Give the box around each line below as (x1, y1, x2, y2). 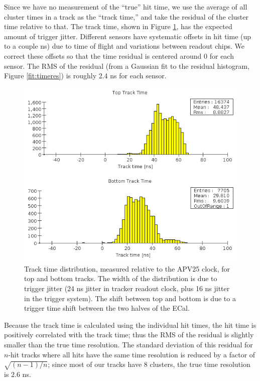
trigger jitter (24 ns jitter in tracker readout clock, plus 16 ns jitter (24, 283, 230, 294)
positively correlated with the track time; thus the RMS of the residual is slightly (4, 329, 254, 340)
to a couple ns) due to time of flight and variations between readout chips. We (4, 41, 245, 51)
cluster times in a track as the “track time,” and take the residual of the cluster (4, 11, 249, 22)
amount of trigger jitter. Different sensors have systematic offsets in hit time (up (4, 31, 251, 41)
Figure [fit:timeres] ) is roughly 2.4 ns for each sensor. (4, 70, 167, 81)
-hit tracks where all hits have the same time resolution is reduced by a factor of (8, 349, 255, 359)
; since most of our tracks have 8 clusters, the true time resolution (48, 359, 250, 369)
